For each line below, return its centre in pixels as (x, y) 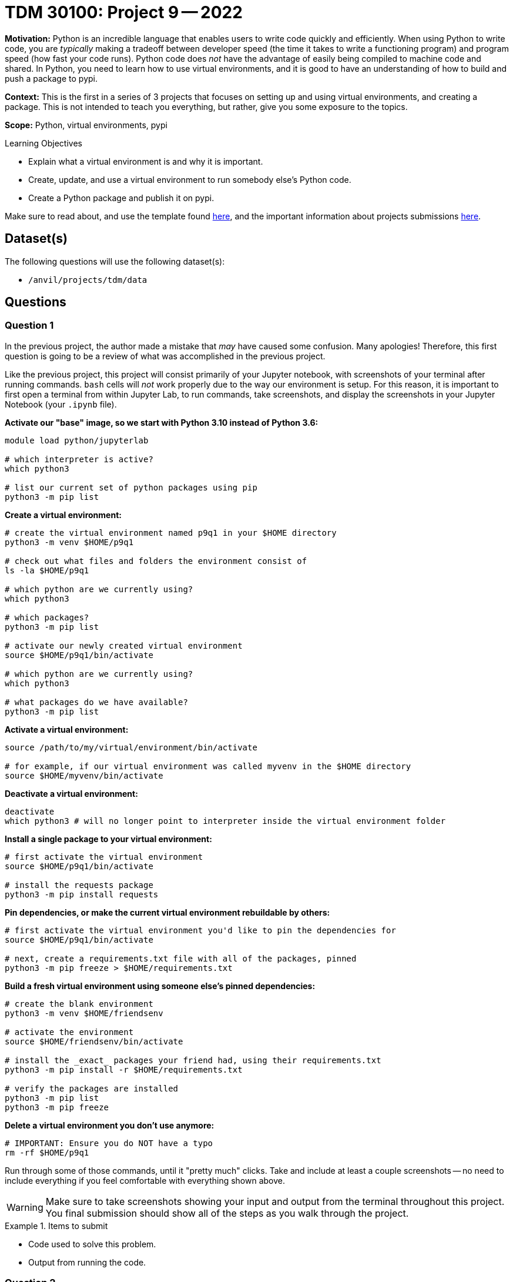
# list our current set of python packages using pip (131, 487)
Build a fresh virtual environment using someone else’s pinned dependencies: (160, 986)
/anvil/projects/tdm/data (88, 280)
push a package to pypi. (51, 78)
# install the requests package (79, 885)
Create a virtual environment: (63, 515)
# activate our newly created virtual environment (124, 645)
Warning (25, 1207)
